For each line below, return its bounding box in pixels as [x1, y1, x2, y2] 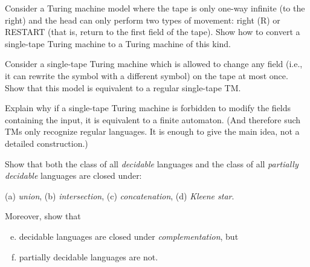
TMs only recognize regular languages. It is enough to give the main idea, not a [5, 125, 300, 138]
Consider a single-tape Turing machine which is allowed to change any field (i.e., [5, 57, 303, 70]
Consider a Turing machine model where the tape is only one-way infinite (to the [5, 2, 305, 14]
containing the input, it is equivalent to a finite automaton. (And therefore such [5, 113, 301, 126]
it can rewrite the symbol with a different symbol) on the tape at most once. [5, 69, 288, 82]
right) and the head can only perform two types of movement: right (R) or [5, 13, 280, 26]
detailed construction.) [5, 137, 88, 149]
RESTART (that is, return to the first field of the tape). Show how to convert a [5, 25, 300, 38]
